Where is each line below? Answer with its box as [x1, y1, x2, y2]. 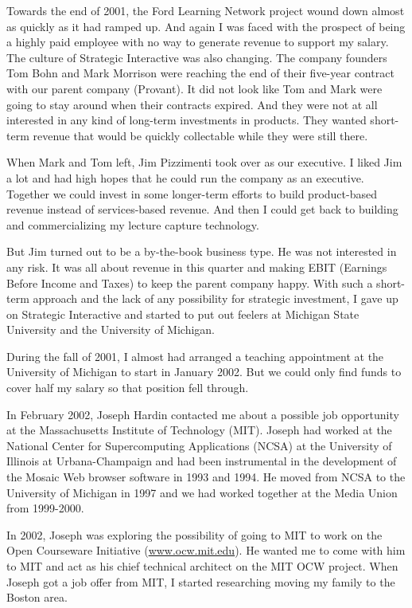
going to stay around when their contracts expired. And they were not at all [6, 96, 378, 112]
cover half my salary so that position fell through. [6, 379, 249, 396]
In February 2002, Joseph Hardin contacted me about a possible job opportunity [6, 406, 399, 422]
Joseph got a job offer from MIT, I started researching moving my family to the [6, 573, 395, 590]
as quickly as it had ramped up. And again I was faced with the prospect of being [6, 18, 406, 34]
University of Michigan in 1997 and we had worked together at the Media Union [6, 484, 398, 500]
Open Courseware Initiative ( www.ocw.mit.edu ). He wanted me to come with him [6, 542, 406, 559]
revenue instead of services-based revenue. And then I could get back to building [6, 201, 398, 218]
